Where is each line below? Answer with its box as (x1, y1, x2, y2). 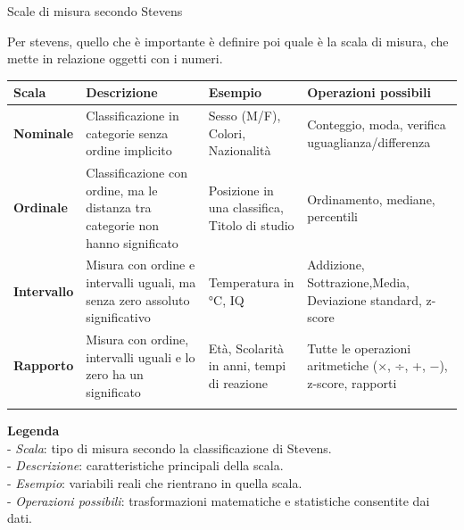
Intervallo (13, 281, 74, 300)
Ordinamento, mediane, (307, 189, 435, 208)
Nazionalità (208, 141, 271, 160)
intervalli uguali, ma (86, 272, 196, 291)
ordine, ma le (86, 180, 158, 199)
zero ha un (86, 365, 144, 384)
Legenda (7, 421, 60, 440)
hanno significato (86, 233, 178, 252)
